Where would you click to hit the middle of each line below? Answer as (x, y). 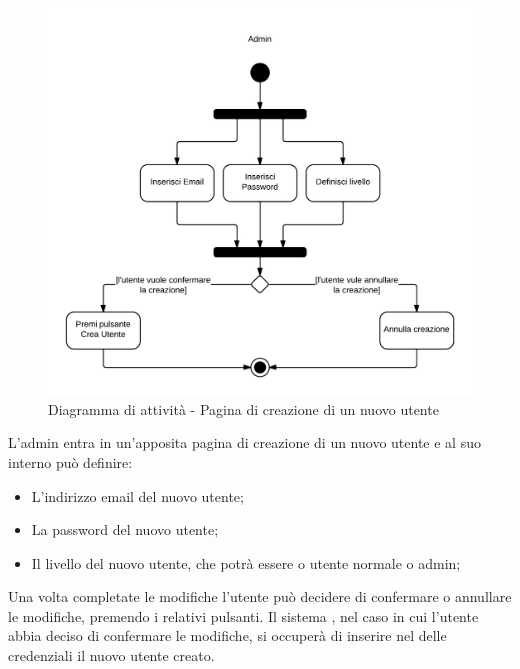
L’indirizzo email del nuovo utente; (137, 495)
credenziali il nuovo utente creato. (111, 655)
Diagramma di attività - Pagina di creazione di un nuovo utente (243, 408)
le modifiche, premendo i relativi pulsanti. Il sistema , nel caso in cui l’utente (243, 615)
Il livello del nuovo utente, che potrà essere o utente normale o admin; (246, 562)
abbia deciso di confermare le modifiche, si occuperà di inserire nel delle (227, 635)
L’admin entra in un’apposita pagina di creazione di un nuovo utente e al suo (244, 442)
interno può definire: (70, 461)
